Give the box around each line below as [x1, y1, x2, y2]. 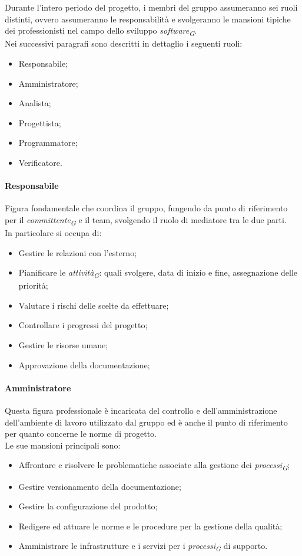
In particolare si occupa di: [5, 226, 102, 238]
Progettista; [18, 116, 61, 129]
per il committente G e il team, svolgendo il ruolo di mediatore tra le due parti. [5, 213, 287, 227]
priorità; [18, 279, 48, 292]
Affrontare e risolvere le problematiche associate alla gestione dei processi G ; [18, 459, 290, 473]
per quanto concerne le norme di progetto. [5, 427, 157, 440]
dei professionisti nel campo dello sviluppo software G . [5, 24, 197, 38]
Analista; [18, 97, 51, 109]
